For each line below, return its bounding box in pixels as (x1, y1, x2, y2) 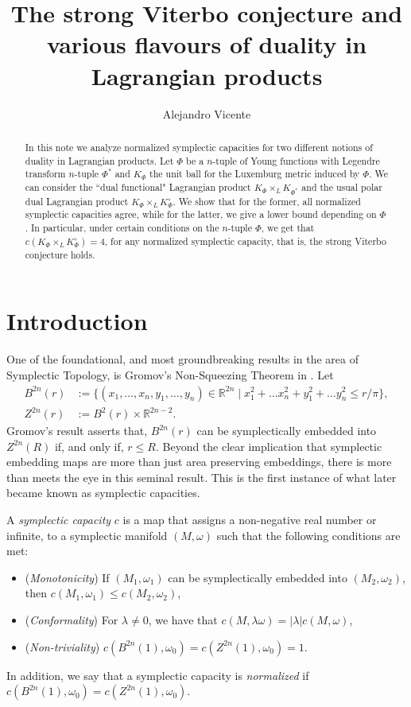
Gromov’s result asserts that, (6, 422, 148, 439)
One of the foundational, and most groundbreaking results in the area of (6, 351, 359, 367)
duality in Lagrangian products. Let (25, 153, 174, 167)
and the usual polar (301, 180, 382, 193)
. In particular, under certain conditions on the (25, 221, 219, 235)
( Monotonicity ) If (25, 569, 110, 585)
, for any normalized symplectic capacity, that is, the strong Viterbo (104, 234, 386, 247)
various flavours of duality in (46, 28, 367, 60)
